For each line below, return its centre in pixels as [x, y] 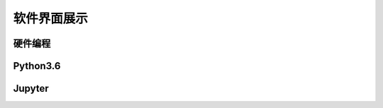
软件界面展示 [51, 18]
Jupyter [31, 89]
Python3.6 [37, 66]
